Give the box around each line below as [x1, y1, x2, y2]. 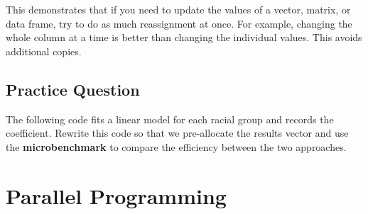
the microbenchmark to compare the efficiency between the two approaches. [6, 139, 347, 154]
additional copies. [6, 43, 82, 58]
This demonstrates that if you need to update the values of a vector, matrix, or [6, 2, 351, 16]
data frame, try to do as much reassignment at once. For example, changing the [6, 16, 352, 30]
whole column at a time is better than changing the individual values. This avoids [6, 30, 362, 45]
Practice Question [6, 78, 140, 100]
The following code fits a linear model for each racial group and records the [6, 111, 334, 126]
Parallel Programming [6, 181, 227, 210]
